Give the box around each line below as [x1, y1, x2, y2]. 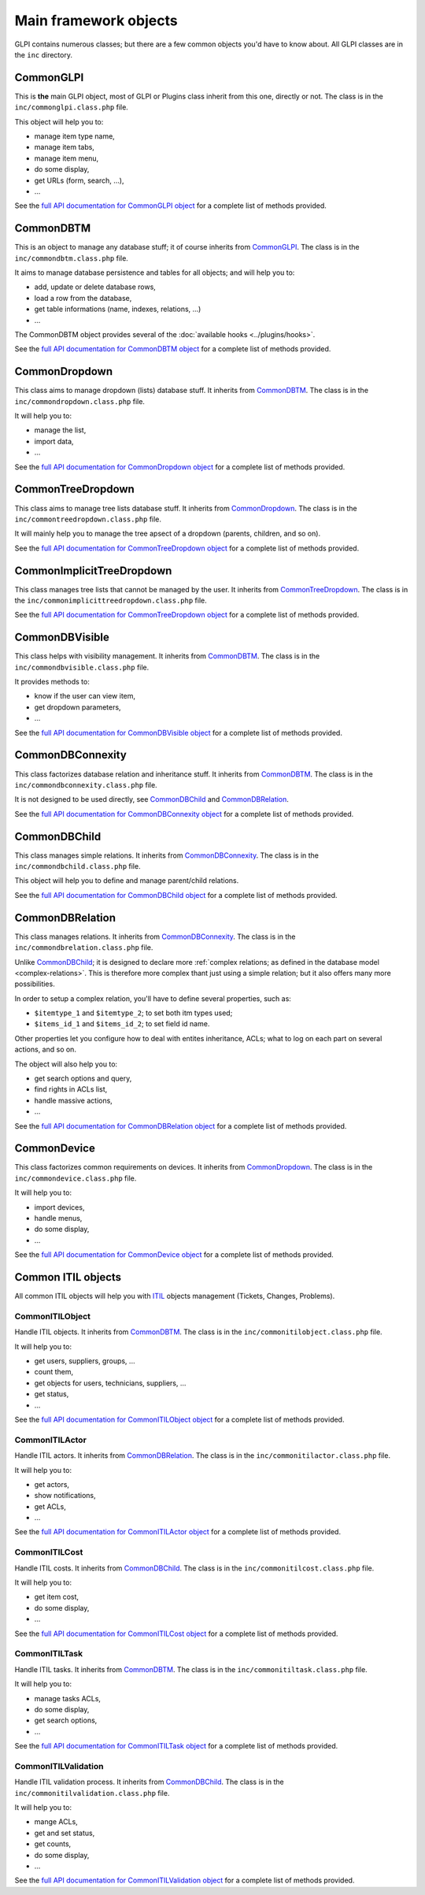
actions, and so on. [14, 1044, 76, 1055]
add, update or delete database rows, [34, 282, 157, 291]
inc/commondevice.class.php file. [14, 1174, 137, 1183]
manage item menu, [34, 154, 99, 163]
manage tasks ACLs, [34, 1693, 102, 1703]
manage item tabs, [34, 143, 94, 152]
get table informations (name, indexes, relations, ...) [34, 304, 201, 314]
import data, [34, 436, 74, 446]
